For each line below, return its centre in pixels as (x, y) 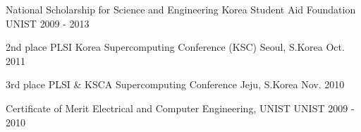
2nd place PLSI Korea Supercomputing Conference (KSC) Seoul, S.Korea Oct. (175, 47)
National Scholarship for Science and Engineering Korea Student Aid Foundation (181, 9)
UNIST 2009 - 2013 (48, 23)
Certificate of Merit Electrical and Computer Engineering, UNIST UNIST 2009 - (180, 108)
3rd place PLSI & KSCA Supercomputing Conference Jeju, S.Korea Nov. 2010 (175, 84)
